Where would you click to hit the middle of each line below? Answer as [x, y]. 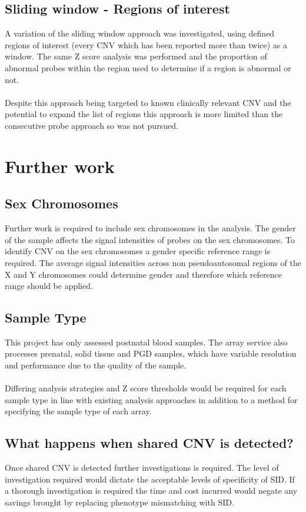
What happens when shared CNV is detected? [149, 443]
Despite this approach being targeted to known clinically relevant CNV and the [148, 102]
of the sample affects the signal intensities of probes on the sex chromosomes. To [150, 239]
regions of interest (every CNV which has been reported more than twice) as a [146, 44]
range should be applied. [49, 286]
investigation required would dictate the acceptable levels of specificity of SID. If [150, 479]
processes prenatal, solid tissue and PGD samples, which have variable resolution [151, 353]
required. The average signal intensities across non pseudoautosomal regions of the [153, 262]
